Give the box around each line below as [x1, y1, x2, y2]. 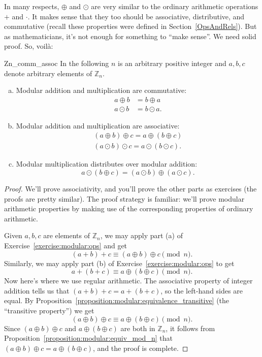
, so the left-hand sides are [160, 285, 243, 296]
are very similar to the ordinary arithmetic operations [91, 1, 258, 11]
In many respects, [4, 1, 59, 11]
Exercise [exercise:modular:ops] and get [4, 240, 127, 251]
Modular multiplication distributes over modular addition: [16, 158, 198, 169]
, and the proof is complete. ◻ [93, 342, 188, 353]
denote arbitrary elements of [4, 68, 92, 78]
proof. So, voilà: [4, 41, 53, 51]
